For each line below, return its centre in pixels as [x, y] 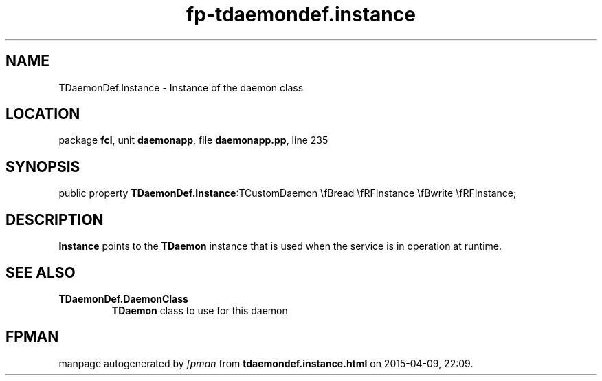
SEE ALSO [41, 272]
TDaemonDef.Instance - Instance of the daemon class [181, 87]
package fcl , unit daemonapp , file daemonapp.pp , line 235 [193, 140]
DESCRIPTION [55, 219]
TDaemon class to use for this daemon [200, 310]
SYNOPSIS [43, 166]
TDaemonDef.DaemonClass [123, 298]
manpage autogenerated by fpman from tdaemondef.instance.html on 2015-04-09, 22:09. [266, 363]
